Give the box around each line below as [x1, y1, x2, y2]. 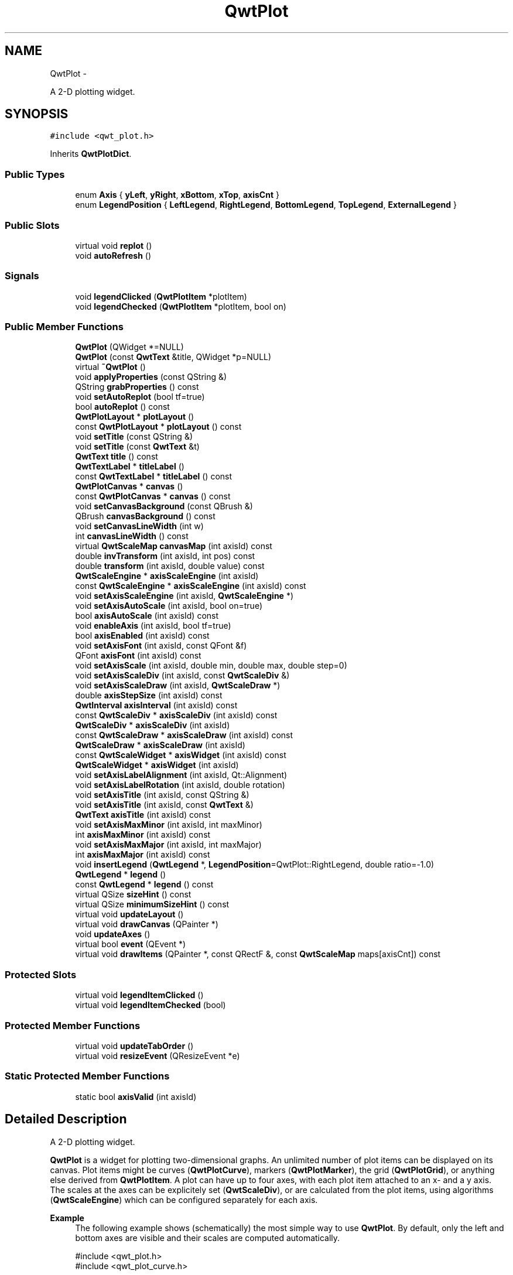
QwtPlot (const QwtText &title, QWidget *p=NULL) [75, 352, 272, 362]
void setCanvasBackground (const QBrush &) [75, 501, 253, 512]
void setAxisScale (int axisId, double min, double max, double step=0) [75, 660, 347, 671]
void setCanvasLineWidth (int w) [75, 521, 204, 532]
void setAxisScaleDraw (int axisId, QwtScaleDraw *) [75, 680, 281, 691]
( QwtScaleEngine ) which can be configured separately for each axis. [50, 1194, 318, 1205]
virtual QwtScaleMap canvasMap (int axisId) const [75, 541, 272, 551]
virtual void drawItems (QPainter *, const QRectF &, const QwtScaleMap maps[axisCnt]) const [75, 949, 441, 959]
